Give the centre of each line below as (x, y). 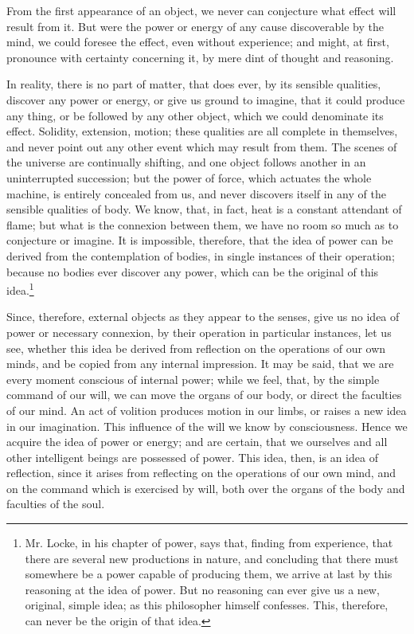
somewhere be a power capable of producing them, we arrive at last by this (209, 574)
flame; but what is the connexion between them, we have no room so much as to (203, 224)
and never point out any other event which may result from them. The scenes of (202, 146)
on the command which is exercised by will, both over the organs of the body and (206, 488)
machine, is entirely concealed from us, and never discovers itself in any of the (196, 193)
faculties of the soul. (56, 504)
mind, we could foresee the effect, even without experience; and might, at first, (198, 42)
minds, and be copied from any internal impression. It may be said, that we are (200, 364)
